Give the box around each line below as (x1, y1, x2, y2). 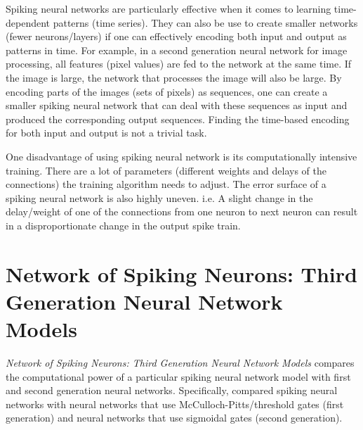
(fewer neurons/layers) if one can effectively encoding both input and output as (6, 29, 347, 44)
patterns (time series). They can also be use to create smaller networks (53, 15, 358, 30)
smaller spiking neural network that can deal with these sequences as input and (6, 98, 348, 113)
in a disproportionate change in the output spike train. (6, 217, 241, 232)
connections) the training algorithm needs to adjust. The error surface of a (6, 177, 326, 191)
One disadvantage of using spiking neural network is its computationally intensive (6, 148, 357, 163)
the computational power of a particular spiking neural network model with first (6, 369, 351, 384)
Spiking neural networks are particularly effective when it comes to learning (6, 1, 331, 15)
